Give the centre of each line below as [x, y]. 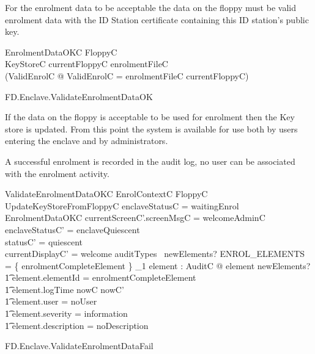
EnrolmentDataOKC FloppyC [61, 52]
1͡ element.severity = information [66, 313]
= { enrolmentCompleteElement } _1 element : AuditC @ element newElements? [158, 265]
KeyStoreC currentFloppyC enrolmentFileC [87, 64]
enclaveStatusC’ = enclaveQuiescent [72, 229]
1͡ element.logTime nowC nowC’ [65, 289]
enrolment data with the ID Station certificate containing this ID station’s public [157, 19]
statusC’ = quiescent [44, 241]
